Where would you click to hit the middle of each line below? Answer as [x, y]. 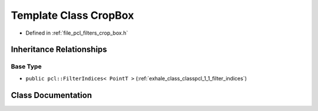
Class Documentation [52, 95]
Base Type [26, 66]
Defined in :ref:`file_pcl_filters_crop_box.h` [77, 33]
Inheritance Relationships [59, 50]
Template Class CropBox [72, 15]
